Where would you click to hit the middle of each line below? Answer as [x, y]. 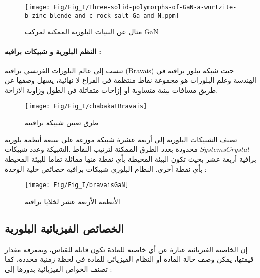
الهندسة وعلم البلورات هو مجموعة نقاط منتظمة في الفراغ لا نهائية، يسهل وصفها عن [131, 80]
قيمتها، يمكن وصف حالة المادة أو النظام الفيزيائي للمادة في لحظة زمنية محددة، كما [129, 259]
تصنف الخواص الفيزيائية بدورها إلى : [58, 269]
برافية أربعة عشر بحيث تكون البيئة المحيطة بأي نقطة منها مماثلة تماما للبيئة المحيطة [131, 159]
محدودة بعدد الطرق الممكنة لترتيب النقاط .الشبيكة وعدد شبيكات [101, 149]
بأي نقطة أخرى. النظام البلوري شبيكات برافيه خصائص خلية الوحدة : [106, 169]
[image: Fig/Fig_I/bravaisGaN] [77, 185]
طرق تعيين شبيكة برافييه [62, 122]
